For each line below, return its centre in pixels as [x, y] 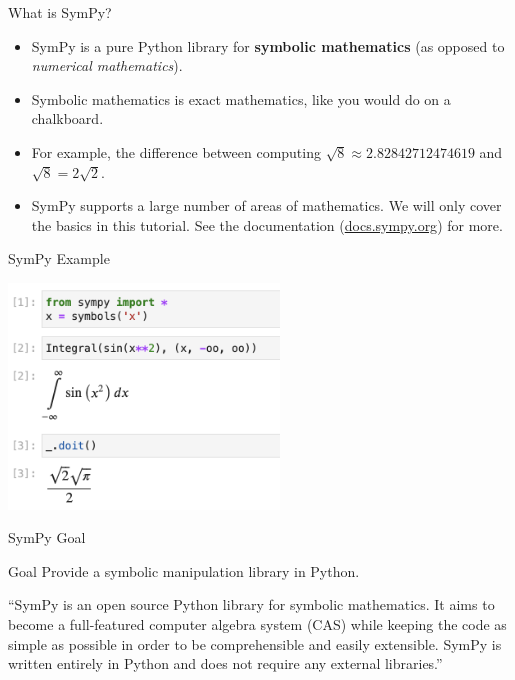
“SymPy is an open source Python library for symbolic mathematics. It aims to [251, 604]
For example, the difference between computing [176, 151]
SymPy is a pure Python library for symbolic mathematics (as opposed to [268, 45]
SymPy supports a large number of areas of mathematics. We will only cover [266, 205]
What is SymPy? [60, 12]
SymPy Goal [47, 537]
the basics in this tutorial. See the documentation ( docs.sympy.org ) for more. [267, 224]
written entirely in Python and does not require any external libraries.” [225, 663]
